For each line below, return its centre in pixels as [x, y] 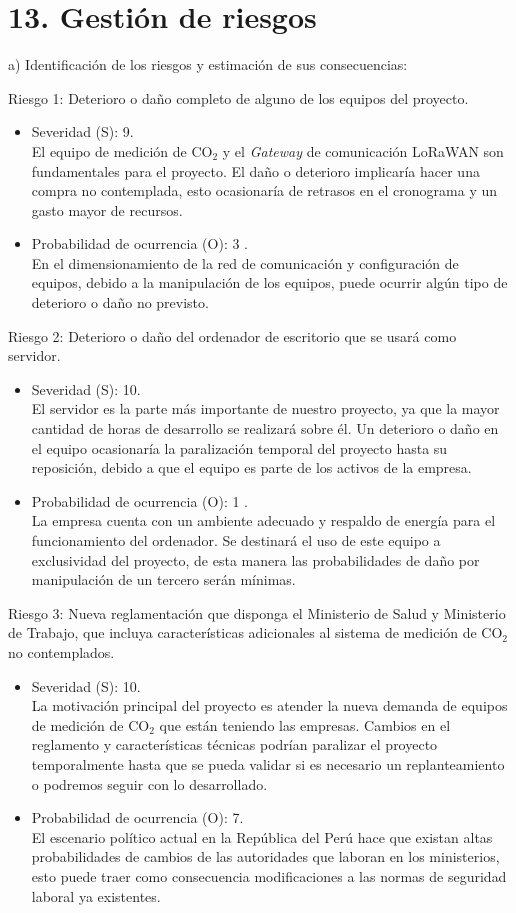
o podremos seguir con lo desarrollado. [149, 783]
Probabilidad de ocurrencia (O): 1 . [139, 500]
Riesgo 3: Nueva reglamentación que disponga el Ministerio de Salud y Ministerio [257, 612]
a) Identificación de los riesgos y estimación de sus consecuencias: [208, 64]
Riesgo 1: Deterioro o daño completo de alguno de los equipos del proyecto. [238, 97]
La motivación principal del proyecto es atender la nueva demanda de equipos [269, 705]
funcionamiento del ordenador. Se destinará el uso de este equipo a [236, 540]
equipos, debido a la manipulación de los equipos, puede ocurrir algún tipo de [269, 282]
